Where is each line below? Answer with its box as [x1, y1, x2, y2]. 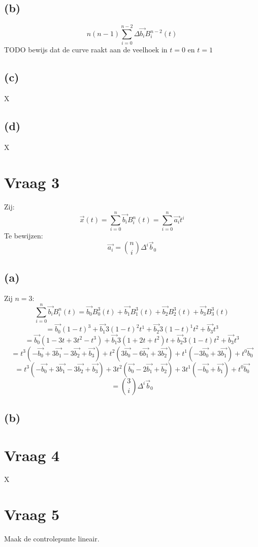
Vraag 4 [4, 444, 60, 465]
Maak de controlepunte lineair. [4, 533, 100, 544]
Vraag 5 [4, 504, 60, 525]
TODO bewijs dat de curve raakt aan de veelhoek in [4, 44, 168, 55]
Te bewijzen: [4, 230, 43, 241]
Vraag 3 [4, 171, 60, 192]
